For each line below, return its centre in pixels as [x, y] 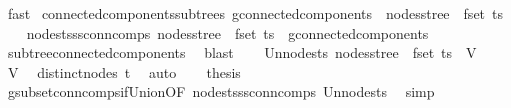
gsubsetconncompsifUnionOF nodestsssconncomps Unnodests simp [221, 91]
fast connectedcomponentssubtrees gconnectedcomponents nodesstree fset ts [255, 13]
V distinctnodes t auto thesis [124, 71]
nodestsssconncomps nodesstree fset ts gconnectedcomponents [227, 32]
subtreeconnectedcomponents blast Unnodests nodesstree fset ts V [242, 52]
